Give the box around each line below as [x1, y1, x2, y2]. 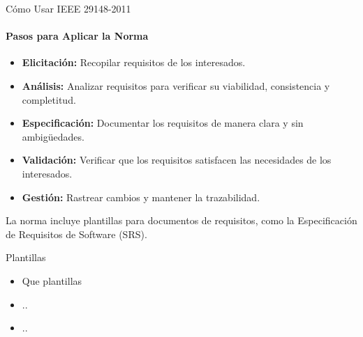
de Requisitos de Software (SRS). [6, 226, 147, 241]
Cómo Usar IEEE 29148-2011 [6, 1, 131, 15]
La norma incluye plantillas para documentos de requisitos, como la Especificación [6, 213, 357, 228]
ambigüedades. [22, 129, 84, 143]
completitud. [22, 92, 76, 107]
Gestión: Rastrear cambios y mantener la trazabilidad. [22, 189, 260, 204]
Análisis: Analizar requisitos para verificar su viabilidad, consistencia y [22, 78, 330, 93]
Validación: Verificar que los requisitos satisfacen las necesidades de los [22, 152, 332, 167]
